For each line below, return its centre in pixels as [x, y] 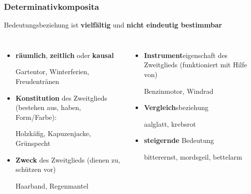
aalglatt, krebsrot [170, 124]
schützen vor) [36, 169]
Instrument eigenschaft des [186, 55]
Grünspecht [33, 143]
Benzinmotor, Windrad [179, 91]
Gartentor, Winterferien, [52, 71]
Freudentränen [37, 81]
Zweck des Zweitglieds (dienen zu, [68, 159]
